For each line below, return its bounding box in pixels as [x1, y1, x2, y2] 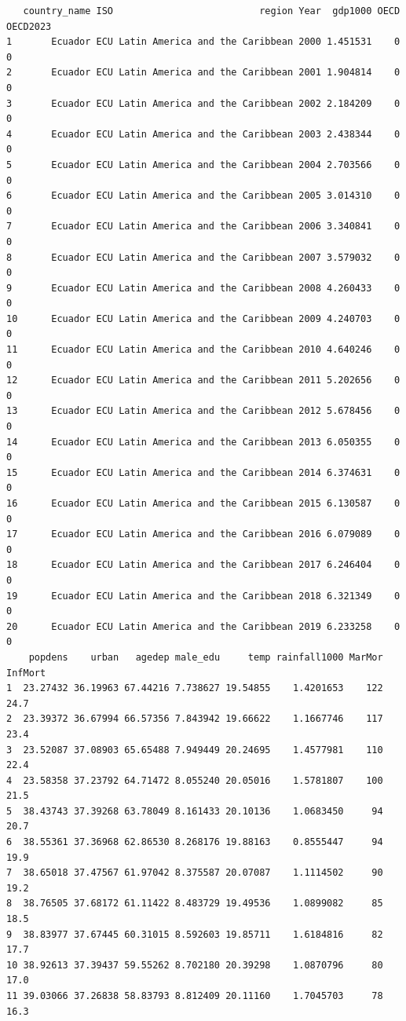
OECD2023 [6, 20, 52, 32]
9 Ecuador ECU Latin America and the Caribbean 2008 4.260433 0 [6, 282, 401, 294]
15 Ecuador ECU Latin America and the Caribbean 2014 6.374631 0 [6, 467, 401, 478]
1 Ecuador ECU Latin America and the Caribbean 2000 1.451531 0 [6, 36, 401, 48]
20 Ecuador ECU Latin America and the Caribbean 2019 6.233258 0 [6, 620, 401, 632]
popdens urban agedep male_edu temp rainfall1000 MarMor [28, 651, 383, 663]
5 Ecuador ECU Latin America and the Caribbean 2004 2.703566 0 [6, 159, 401, 170]
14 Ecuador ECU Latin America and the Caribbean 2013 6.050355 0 [6, 436, 401, 448]
